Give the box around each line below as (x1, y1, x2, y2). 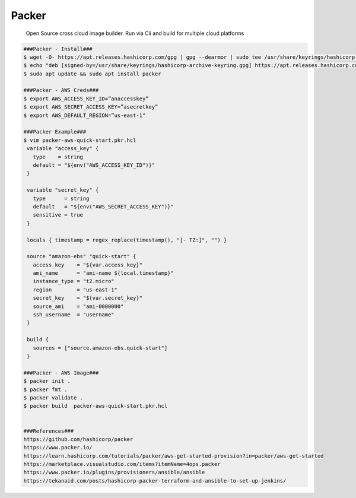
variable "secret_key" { (27, 187, 99, 194)
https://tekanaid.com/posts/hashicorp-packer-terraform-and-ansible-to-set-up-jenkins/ (23, 477, 287, 484)
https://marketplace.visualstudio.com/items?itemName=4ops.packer (23, 461, 221, 468)
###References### (23, 427, 74, 434)
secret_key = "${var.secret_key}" (33, 294, 142, 302)
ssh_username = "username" (33, 312, 115, 318)
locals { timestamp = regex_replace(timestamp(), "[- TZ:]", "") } (27, 236, 227, 243)
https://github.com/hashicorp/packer (23, 436, 133, 442)
